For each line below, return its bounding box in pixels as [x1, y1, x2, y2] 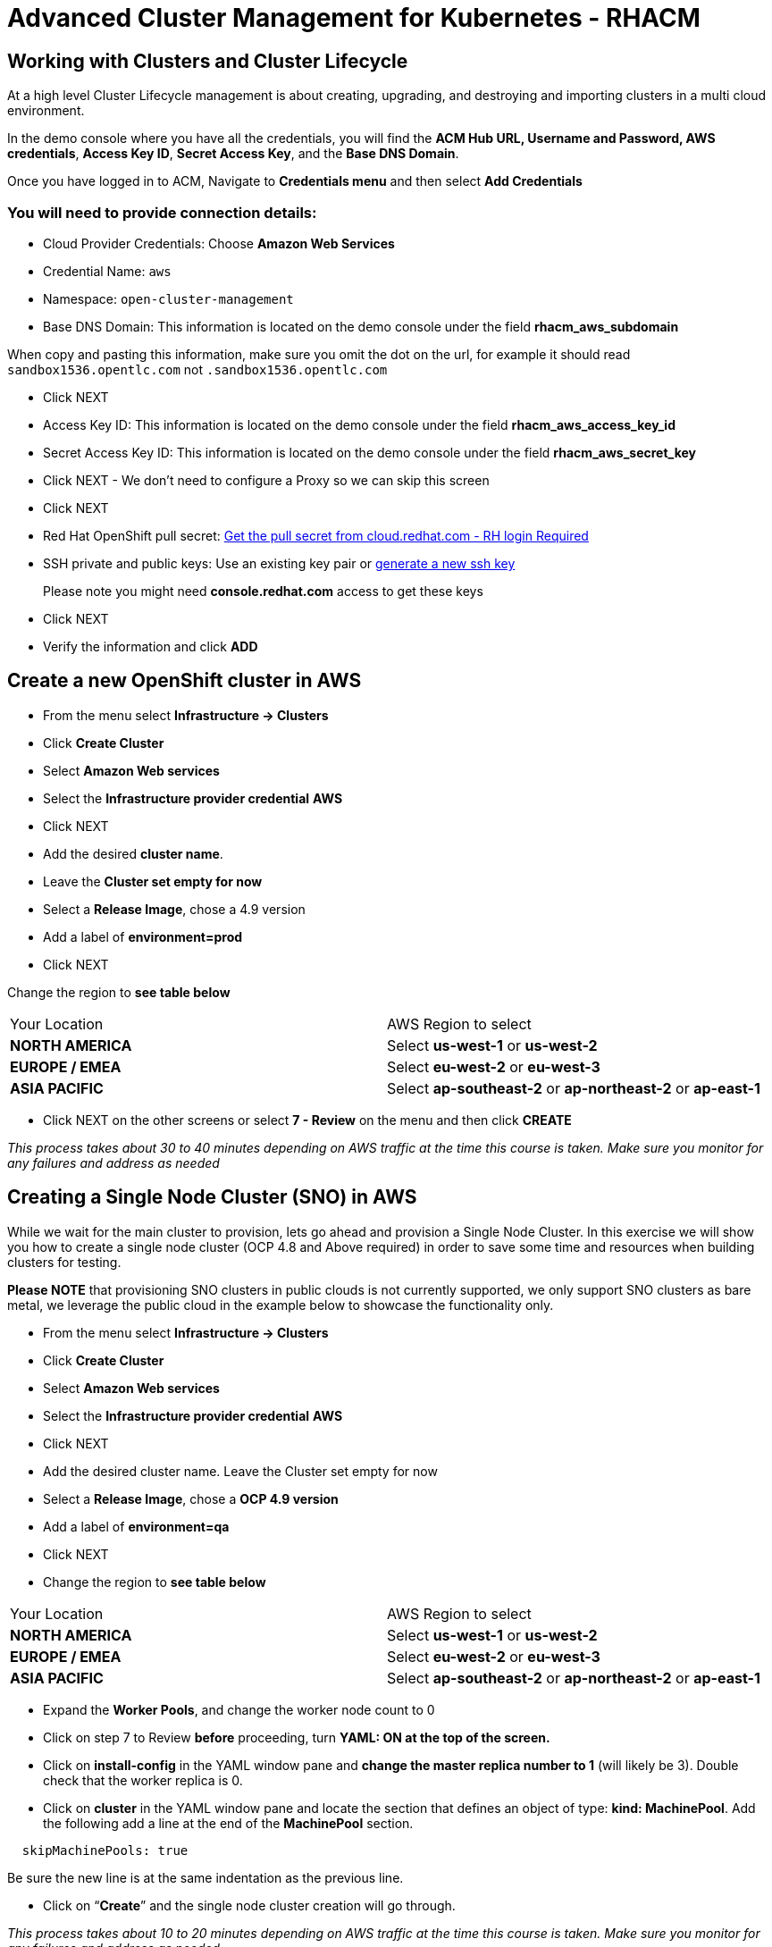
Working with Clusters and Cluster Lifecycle [7, 49, 408, 72]
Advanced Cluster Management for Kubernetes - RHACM [7, 3, 701, 33]
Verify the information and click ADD [43, 638, 258, 654]
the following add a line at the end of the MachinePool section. [43, 1815, 414, 1831]
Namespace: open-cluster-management [43, 290, 294, 306]
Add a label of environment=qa [43, 1518, 230, 1534]
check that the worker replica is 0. [43, 1772, 243, 1788]
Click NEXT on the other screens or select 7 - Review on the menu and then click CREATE [43, 1112, 572, 1128]
